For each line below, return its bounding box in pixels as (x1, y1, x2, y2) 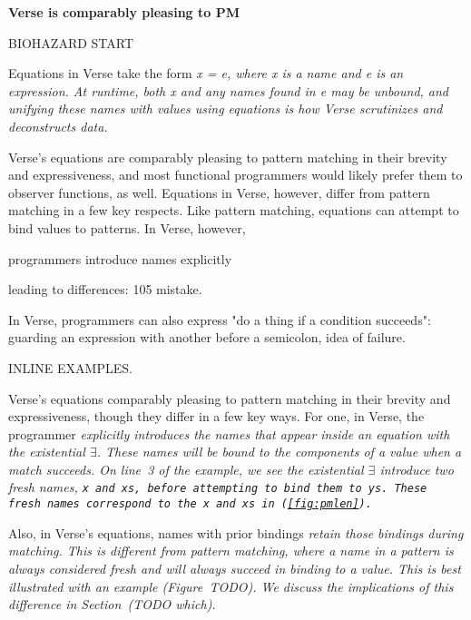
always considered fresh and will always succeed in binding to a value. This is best (8, 558, 461, 577)
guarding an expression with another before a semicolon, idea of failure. (8, 328, 406, 347)
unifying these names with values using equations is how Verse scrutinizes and (8, 99, 443, 118)
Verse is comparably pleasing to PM (8, 3, 240, 21)
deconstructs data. (8, 116, 108, 135)
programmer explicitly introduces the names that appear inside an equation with (8, 424, 450, 443)
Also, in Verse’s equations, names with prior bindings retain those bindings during (8, 523, 464, 542)
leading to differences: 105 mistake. (8, 280, 202, 299)
